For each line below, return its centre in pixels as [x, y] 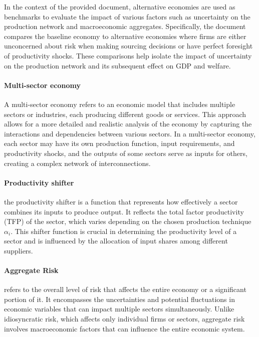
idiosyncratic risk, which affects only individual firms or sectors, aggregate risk [124, 319]
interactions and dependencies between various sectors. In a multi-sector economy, [130, 133]
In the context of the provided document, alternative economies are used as [120, 6]
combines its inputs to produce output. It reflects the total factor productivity [124, 211]
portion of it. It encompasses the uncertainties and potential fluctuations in [119, 299]
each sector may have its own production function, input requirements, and [119, 143]
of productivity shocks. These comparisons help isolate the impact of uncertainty [128, 55]
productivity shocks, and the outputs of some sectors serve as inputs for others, [126, 153]
